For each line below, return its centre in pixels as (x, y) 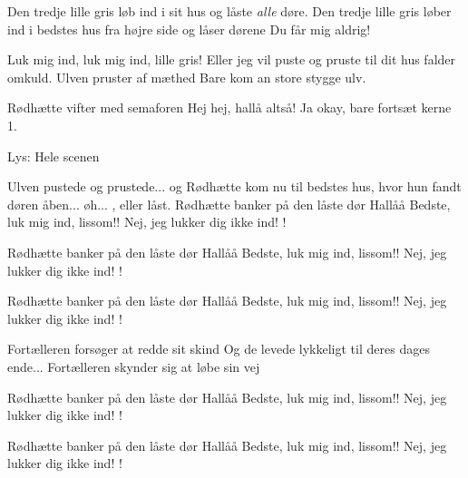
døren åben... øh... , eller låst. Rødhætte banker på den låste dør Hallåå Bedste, (229, 204)
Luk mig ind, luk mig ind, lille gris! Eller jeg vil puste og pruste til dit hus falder (232, 59)
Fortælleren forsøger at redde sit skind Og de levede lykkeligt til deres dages (219, 349)
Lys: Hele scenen (54, 156)
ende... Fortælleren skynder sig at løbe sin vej (134, 366)
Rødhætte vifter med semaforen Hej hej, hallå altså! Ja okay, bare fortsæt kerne (229, 107)
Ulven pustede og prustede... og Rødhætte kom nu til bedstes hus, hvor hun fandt (234, 186)
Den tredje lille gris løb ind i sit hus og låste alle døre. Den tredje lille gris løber (229, 11)
